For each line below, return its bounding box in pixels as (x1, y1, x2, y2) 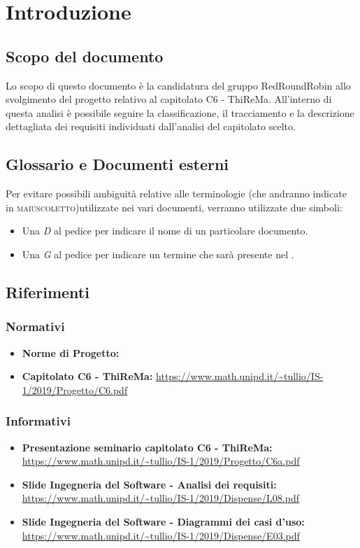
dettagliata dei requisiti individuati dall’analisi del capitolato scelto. (6, 119, 296, 134)
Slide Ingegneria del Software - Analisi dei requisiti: (22, 477, 277, 491)
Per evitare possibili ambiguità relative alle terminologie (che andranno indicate (6, 186, 347, 201)
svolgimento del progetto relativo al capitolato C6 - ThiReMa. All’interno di (6, 92, 332, 106)
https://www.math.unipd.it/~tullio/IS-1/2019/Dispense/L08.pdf (22, 491, 300, 505)
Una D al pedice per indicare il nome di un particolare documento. (22, 223, 308, 238)
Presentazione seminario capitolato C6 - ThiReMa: (22, 440, 273, 454)
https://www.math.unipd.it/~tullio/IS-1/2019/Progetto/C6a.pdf (22, 454, 300, 468)
